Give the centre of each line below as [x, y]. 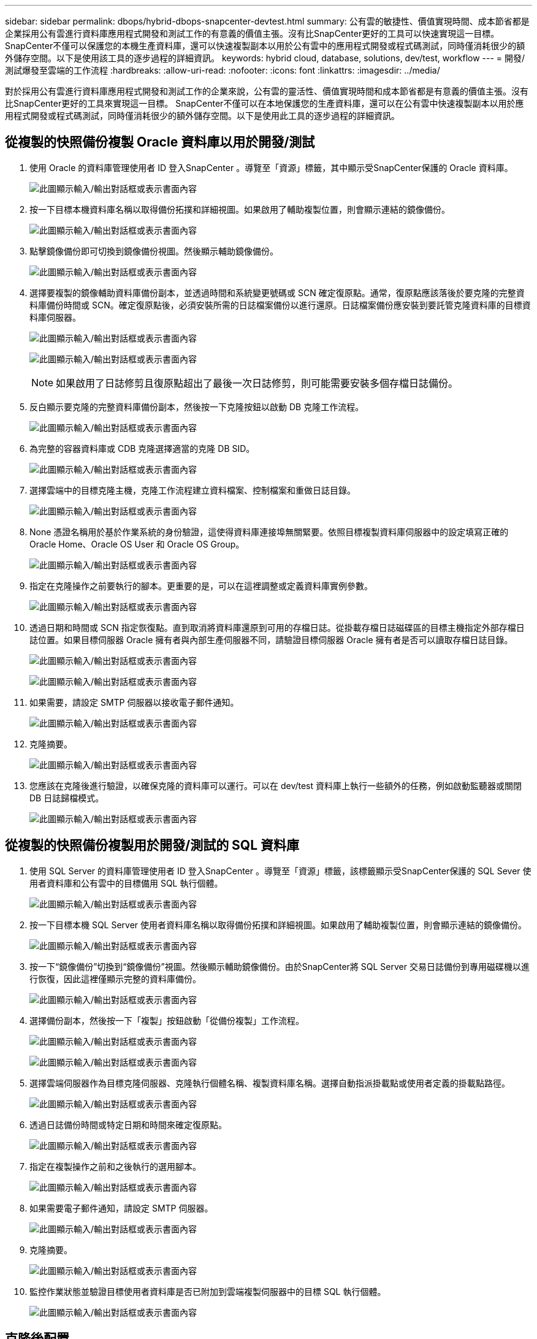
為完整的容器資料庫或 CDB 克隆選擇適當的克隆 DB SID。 [142, 448]
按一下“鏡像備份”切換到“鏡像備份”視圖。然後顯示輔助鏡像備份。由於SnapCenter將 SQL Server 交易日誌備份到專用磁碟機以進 [280, 966]
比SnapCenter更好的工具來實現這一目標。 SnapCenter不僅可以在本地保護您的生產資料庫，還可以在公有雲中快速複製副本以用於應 [265, 103]
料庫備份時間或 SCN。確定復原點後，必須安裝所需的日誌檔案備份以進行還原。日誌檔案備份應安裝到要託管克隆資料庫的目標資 [280, 305]
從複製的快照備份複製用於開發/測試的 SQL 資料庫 [152, 845]
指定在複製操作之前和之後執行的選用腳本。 [115, 1166]
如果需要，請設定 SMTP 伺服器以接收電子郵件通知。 [134, 702]
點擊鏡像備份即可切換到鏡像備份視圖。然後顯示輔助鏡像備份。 [154, 251]
